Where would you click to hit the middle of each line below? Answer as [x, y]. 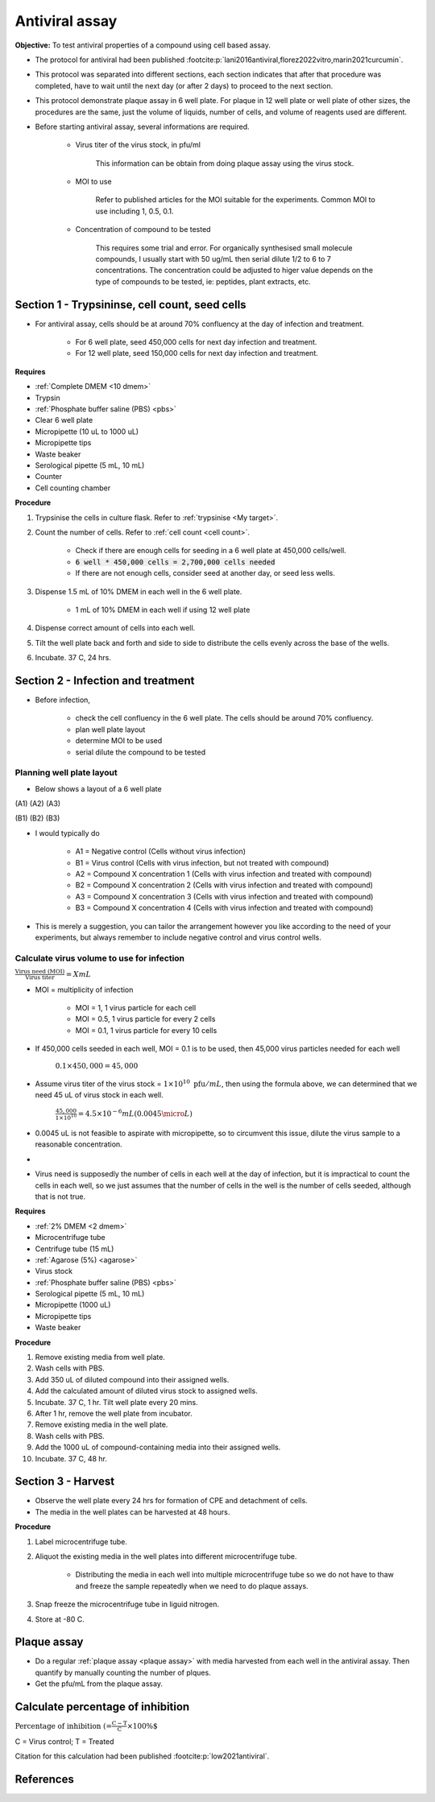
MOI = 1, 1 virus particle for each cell [136, 1007]
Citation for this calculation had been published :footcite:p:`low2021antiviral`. [142, 1756]
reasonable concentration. [79, 1144]
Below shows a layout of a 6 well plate [98, 788]
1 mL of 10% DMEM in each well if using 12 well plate [163, 610]
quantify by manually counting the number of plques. [123, 1672]
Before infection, [62, 700]
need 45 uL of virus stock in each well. [99, 1095]
